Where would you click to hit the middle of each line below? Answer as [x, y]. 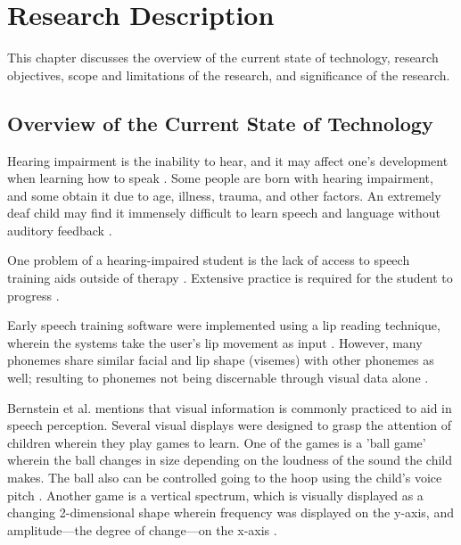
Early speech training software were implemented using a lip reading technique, [224, 325]
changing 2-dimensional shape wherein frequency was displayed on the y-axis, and [230, 512]
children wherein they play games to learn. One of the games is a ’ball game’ [217, 442]
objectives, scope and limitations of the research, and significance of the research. [229, 74]
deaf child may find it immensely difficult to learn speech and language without [224, 213]
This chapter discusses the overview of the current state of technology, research [223, 58]
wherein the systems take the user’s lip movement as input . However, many [215, 342]
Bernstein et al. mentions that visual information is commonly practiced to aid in [230, 407]
